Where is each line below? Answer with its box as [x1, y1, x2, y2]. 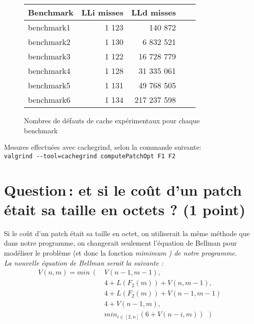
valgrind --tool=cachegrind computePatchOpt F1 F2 [4, 152, 176, 160]
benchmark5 [28, 79, 70, 91]
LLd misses [131, 6, 176, 18]
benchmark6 [28, 94, 70, 105]
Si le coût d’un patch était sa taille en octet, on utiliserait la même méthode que [4, 228, 250, 238]
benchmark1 [28, 21, 70, 33]
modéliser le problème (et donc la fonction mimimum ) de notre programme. [4, 247, 237, 258]
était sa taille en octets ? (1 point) [4, 199, 246, 219]
